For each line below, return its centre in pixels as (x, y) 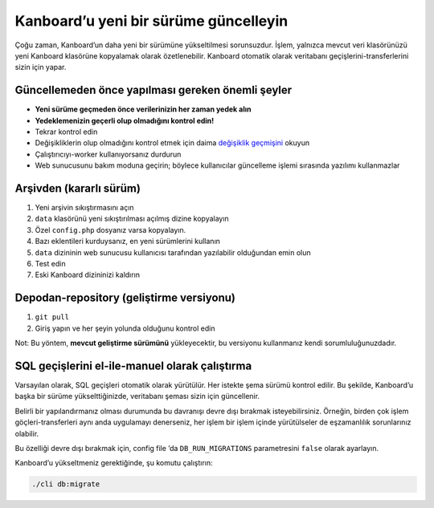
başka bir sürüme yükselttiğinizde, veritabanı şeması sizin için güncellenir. (137, 396)
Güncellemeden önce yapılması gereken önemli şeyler (154, 90)
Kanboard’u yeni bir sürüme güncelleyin (151, 21)
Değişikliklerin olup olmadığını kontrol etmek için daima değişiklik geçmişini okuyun (172, 143)
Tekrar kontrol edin (66, 132)
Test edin (50, 264)
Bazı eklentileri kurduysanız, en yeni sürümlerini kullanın (128, 242)
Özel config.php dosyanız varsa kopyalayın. (111, 230)
